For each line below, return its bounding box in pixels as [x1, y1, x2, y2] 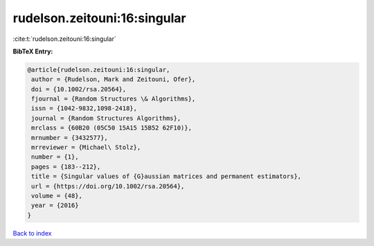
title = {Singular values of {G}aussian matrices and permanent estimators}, [31, 173, 301, 180]
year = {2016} [31, 202, 79, 209]
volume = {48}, [31, 192, 83, 200]
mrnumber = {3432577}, [31, 134, 109, 141]
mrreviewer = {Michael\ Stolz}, [31, 143, 141, 152]
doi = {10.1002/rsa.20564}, [31, 85, 127, 93]
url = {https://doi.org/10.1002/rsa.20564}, [31, 182, 185, 190]
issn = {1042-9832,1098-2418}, [31, 105, 138, 112]
